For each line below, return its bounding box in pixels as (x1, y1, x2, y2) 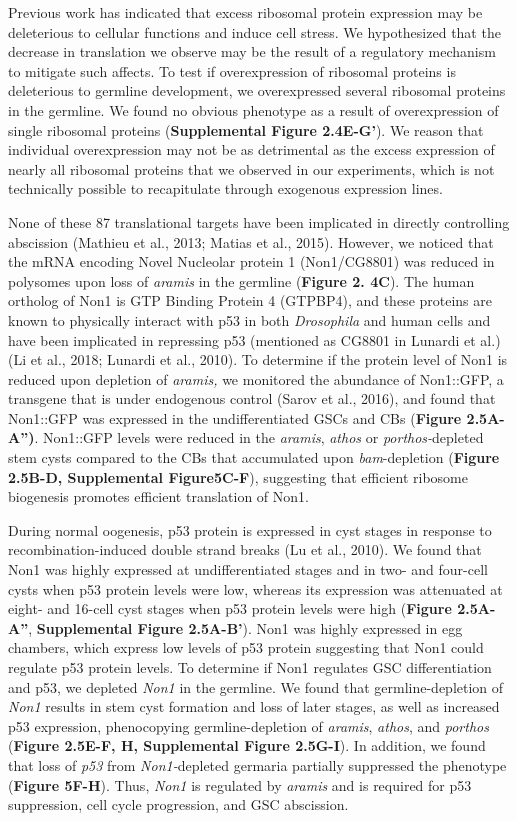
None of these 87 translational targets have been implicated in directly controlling (8, 211, 510, 232)
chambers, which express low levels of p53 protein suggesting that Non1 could (8, 637, 484, 658)
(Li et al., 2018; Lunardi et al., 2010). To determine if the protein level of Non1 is (8, 349, 508, 370)
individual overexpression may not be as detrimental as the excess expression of (8, 139, 495, 160)
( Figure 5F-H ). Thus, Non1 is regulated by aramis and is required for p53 (8, 774, 472, 795)
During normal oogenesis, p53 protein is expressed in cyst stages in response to (8, 519, 492, 540)
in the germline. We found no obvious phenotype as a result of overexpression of (8, 99, 499, 120)
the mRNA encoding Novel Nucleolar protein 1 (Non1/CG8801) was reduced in (8, 251, 495, 272)
